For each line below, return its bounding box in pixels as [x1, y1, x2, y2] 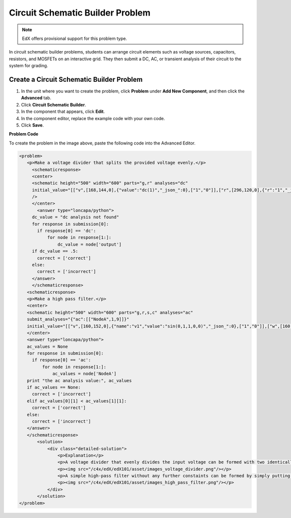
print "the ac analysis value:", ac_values [27, 377, 132, 383]
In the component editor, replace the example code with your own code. [21, 115, 165, 121]
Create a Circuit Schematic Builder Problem [9, 75, 143, 84]
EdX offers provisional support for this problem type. [22, 36, 127, 41]
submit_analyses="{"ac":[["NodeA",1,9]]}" [27, 317, 129, 322]
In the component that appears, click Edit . [21, 108, 105, 114]
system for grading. [9, 63, 48, 69]
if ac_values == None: [27, 385, 81, 390]
